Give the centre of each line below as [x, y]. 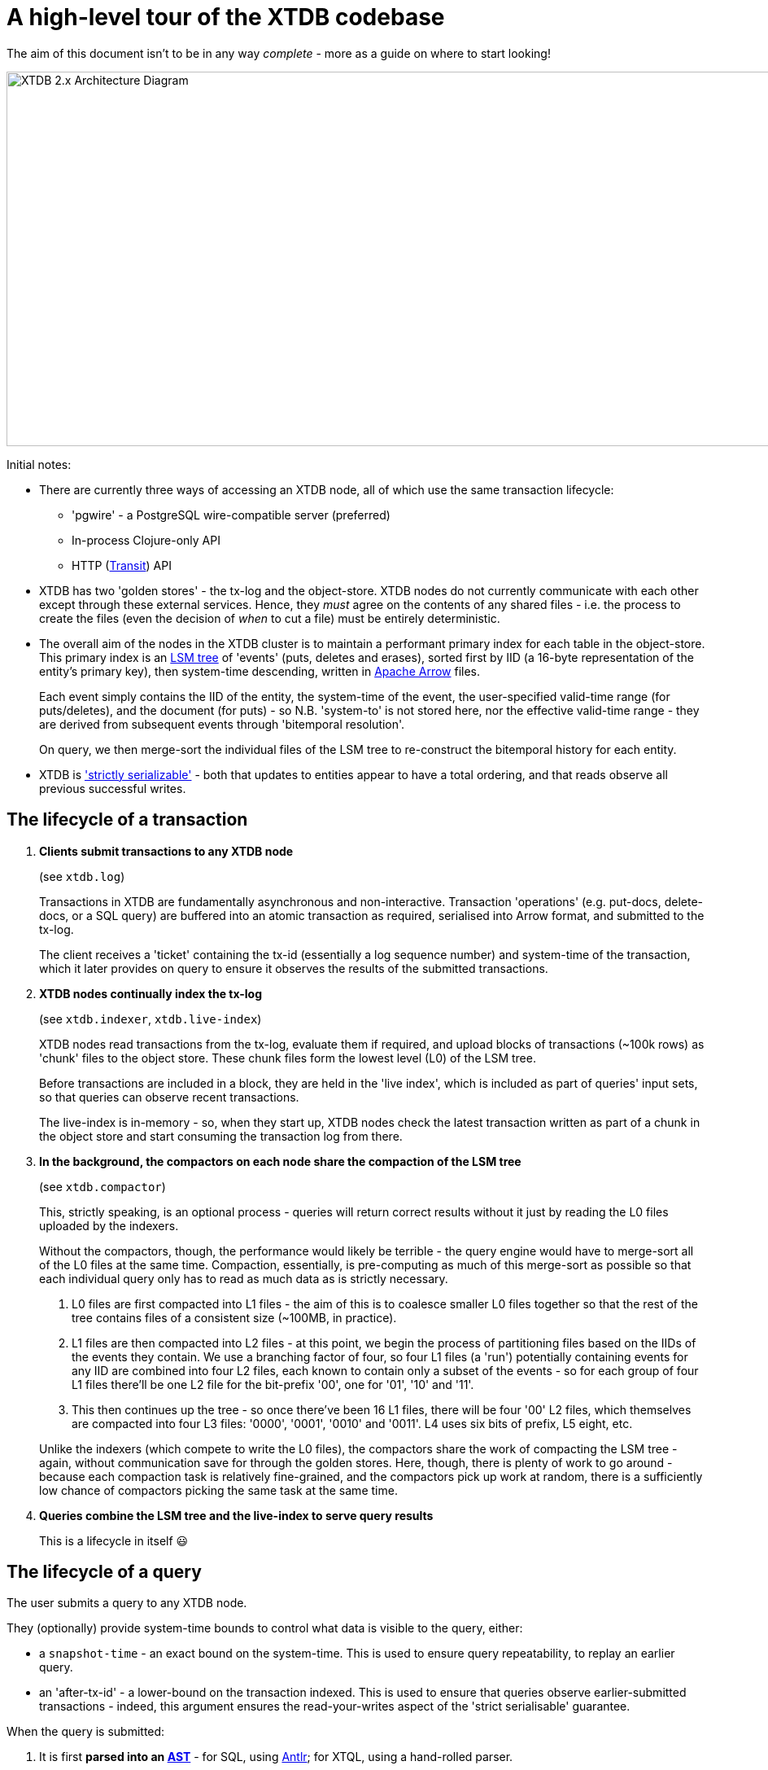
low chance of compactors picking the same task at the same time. [218, 1490]
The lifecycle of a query [104, 1572]
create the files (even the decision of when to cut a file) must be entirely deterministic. [270, 618]
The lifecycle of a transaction [127, 820]
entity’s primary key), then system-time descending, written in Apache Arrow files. [260, 671]
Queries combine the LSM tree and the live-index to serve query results [236, 1515]
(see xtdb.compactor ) [103, 1186]
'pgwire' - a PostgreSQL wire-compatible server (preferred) [231, 515]
